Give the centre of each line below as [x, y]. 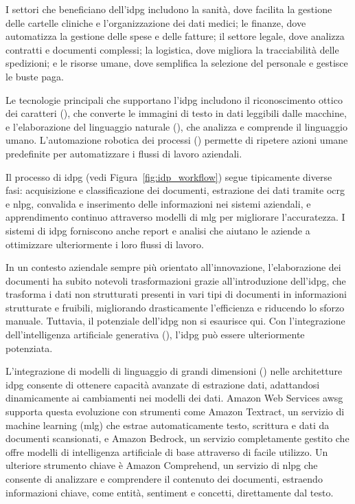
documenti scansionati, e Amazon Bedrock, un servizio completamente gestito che [177, 438]
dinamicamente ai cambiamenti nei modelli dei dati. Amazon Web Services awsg [174, 398]
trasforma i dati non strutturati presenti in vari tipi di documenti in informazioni [176, 294]
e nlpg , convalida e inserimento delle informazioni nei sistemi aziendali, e [158, 203]
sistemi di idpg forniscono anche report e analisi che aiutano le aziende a [158, 230]
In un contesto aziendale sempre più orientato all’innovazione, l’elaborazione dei [173, 267]
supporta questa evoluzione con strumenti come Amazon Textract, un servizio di [175, 412]
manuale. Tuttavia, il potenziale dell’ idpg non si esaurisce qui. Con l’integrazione [175, 321]
